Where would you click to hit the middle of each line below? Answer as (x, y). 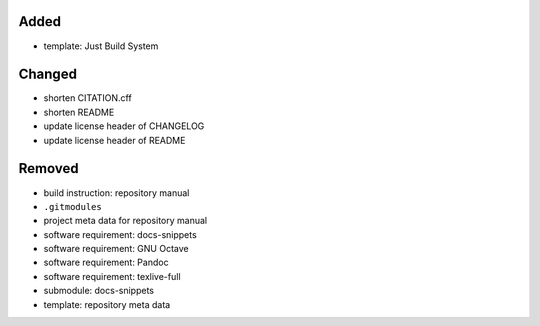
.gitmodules (72, 206)
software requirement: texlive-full (112, 276)
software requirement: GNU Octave (116, 249)
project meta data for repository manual (125, 221)
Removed (48, 168)
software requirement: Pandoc (106, 262)
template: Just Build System (101, 46)
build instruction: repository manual (116, 192)
